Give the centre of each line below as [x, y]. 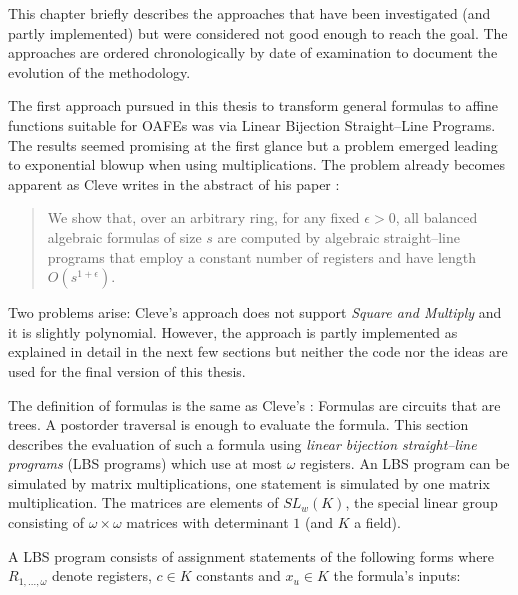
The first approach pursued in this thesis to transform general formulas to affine [253, 105]
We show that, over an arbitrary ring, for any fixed [203, 217]
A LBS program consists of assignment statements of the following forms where [251, 555]
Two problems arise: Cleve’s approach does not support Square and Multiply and [255, 312]
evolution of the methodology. [99, 71]
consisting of [46, 522]
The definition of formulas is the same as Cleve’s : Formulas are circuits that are [254, 404]
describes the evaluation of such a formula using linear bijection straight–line [242, 443]
